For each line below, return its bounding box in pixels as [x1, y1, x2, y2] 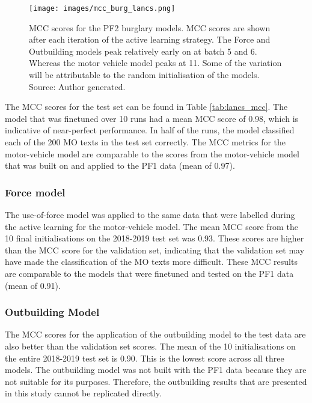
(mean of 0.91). [5, 279, 61, 291]
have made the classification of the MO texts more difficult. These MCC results [5, 255, 298, 268]
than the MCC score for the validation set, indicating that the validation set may [5, 243, 305, 256]
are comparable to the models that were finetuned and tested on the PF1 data [5, 267, 294, 279]
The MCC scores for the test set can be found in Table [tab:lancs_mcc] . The [5, 100, 288, 113]
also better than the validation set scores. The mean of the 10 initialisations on [5, 339, 296, 352]
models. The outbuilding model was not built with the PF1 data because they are [5, 363, 307, 376]
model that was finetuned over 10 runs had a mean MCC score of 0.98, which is [5, 112, 299, 124]
